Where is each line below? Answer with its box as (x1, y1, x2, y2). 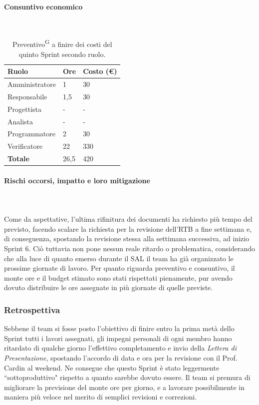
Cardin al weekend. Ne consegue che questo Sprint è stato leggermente (4, 362, 220, 373)
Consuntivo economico (4, 1, 83, 11)
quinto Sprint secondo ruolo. (19, 48, 106, 59)
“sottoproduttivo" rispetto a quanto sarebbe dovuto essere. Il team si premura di (4, 372, 251, 383)
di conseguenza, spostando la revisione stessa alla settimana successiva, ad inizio (4, 233, 250, 244)
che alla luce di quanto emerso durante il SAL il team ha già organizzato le (4, 253, 234, 263)
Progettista (7, 103, 41, 114)
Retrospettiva (4, 303, 60, 316)
